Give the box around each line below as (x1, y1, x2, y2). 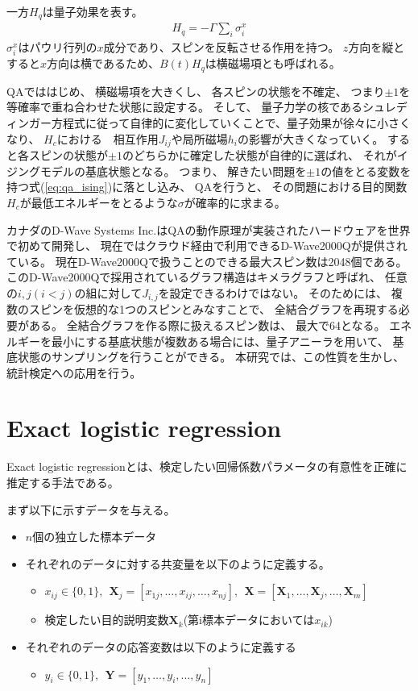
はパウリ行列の (18, 39, 97, 56)
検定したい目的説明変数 (44, 611, 169, 628)
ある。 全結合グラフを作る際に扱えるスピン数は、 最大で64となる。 (28, 316, 386, 333)
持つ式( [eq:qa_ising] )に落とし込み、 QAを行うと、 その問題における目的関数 (6, 178, 408, 195)
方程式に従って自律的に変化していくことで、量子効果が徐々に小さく (51, 114, 411, 131)
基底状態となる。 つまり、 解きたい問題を (85, 162, 307, 179)
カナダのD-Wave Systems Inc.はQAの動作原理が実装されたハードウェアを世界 (6, 221, 411, 238)
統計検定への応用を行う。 (6, 364, 142, 381)
